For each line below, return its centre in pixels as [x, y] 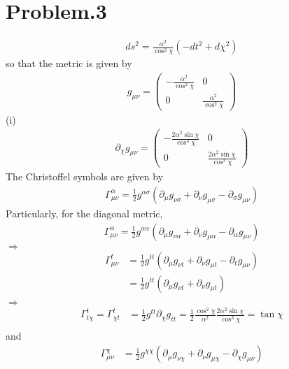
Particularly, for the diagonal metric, [84, 213]
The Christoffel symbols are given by [85, 176]
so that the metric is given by [69, 63]
